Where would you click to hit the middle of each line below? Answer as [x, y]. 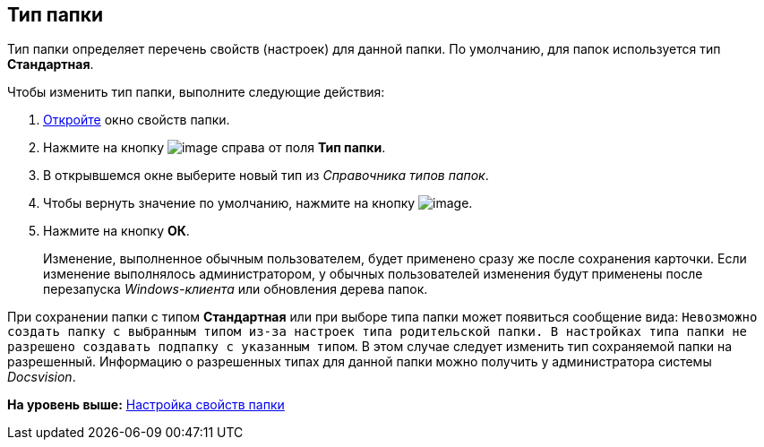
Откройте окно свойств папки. [137, 120]
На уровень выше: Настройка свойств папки [146, 405]
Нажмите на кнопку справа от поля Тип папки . [215, 148]
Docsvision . [42, 377]
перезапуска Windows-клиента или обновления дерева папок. [236, 289]
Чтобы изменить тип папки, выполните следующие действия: [196, 92]
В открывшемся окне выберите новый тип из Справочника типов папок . [266, 176]
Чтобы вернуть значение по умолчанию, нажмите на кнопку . [258, 203]
